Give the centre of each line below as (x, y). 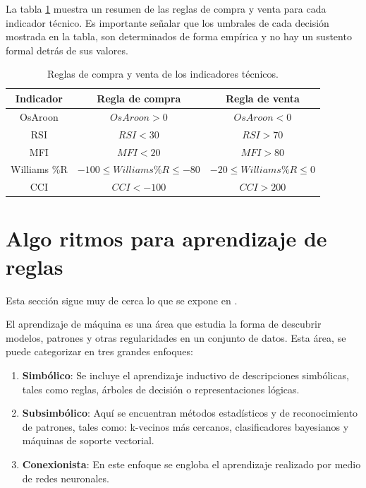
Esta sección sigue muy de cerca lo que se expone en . (122, 300)
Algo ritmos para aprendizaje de (166, 238)
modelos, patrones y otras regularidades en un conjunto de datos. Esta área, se (176, 337)
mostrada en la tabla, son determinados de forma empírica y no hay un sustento (179, 36)
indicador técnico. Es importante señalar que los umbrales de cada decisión (167, 22)
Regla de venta (262, 98)
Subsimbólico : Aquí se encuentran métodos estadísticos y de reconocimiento (190, 413)
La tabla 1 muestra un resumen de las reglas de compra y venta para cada (166, 8)
